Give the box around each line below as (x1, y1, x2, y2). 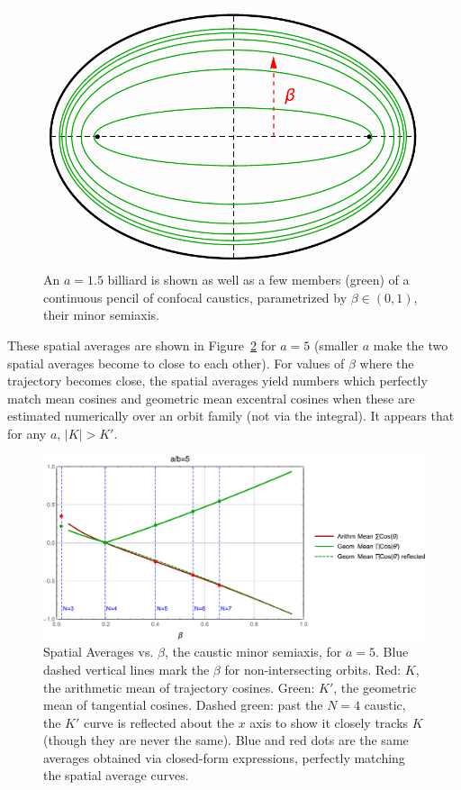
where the (359, 353, 414, 372)
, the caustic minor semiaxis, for (164, 642, 342, 661)
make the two (373, 336, 448, 355)
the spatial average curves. (43, 766, 189, 785)
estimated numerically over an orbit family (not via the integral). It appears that (7, 406, 455, 425)
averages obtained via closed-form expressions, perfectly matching (43, 748, 405, 767)
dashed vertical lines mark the (43, 659, 210, 678)
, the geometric (333, 677, 417, 696)
